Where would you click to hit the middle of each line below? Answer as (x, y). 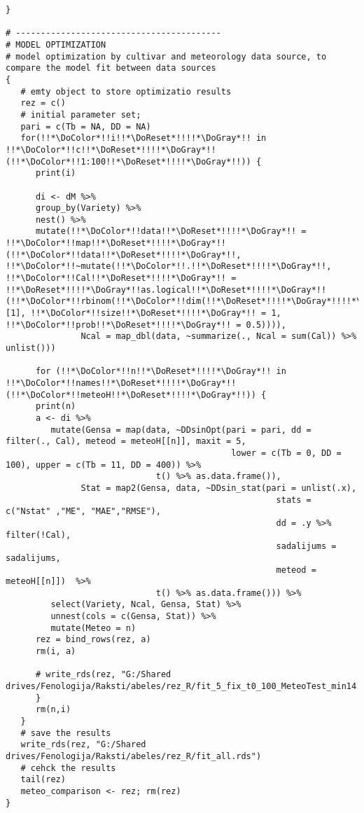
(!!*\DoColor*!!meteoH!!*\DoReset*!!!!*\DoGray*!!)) (131, 395)
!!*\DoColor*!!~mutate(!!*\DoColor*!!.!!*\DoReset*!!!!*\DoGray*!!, (169, 266)
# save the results (66, 733)
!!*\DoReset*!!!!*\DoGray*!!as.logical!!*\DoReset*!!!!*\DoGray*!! (166, 290)
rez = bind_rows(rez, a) (93, 640)
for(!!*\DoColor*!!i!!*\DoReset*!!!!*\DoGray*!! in (143, 138)
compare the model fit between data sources (111, 68)
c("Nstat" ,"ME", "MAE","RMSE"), (83, 512)
